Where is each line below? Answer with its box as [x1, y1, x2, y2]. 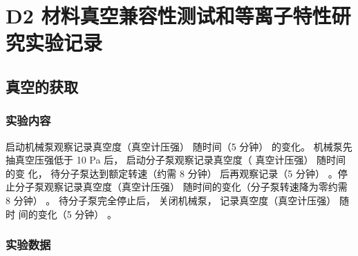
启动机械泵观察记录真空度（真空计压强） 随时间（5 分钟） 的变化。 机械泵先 [6, 139, 352, 153]
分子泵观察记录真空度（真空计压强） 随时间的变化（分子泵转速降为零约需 [15, 179, 348, 194]
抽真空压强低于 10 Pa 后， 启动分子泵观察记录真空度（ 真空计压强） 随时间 [6, 152, 346, 167]
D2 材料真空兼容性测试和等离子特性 [6, 1, 332, 30]
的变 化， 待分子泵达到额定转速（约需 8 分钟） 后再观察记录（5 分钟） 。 [6, 166, 338, 180]
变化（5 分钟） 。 [37, 206, 117, 221]
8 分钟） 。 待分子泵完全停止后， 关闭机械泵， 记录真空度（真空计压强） [6, 193, 337, 207]
